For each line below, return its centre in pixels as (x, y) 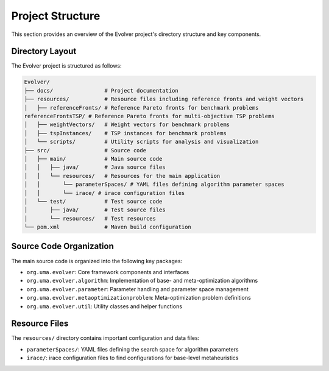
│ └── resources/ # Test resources (90, 218)
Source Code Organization (62, 246)
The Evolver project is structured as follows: (66, 66)
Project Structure (56, 16)
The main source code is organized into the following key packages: (97, 261)
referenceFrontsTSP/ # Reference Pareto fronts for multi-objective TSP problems (150, 116)
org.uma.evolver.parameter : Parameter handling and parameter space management (138, 289)
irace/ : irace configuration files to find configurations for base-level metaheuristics (133, 358)
